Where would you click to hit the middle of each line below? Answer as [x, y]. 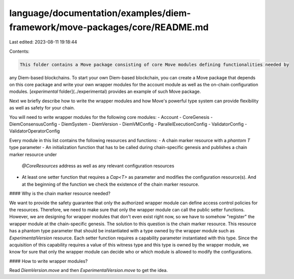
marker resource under [33, 154]
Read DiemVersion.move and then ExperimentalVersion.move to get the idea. [88, 270]
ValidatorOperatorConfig [35, 131]
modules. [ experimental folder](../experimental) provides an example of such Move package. [105, 92]
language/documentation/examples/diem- [100, 13]
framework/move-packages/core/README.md [109, 27]
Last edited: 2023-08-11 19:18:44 [43, 42]
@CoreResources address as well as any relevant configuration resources [98, 166]
